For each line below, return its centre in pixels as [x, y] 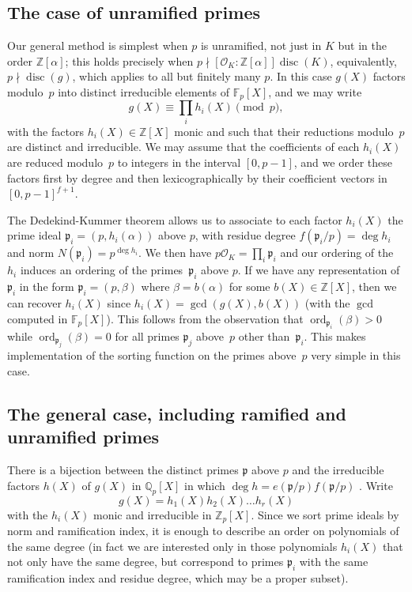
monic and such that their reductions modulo [284, 131]
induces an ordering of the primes [102, 270]
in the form [47, 287]
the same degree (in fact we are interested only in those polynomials [172, 546]
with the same [334, 562]
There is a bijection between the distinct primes [123, 470]
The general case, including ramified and [177, 413]
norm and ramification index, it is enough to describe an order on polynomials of [203, 530]
